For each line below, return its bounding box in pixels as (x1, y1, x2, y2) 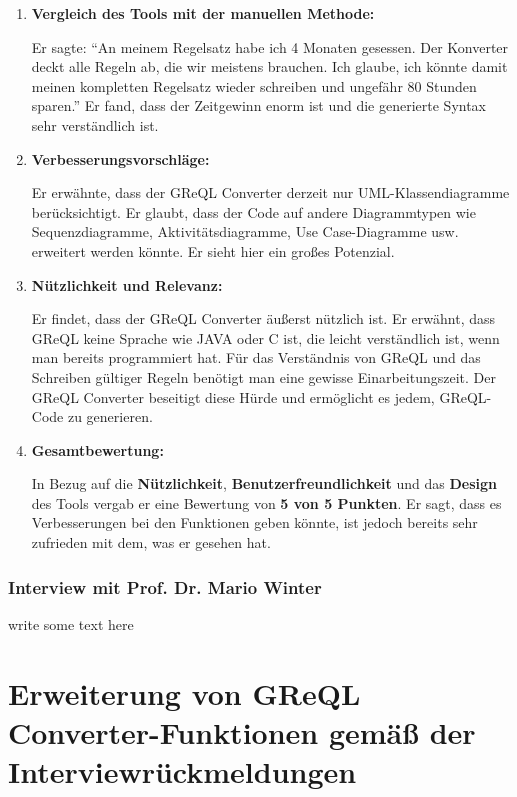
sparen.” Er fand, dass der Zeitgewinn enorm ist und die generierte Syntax (31, 95, 486, 116)
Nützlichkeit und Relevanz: (31, 274, 223, 295)
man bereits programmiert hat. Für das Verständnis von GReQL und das (31, 347, 481, 368)
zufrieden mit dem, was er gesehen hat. (31, 532, 271, 553)
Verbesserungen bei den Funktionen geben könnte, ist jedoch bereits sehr (31, 512, 478, 533)
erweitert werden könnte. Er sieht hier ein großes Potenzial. (31, 240, 395, 261)
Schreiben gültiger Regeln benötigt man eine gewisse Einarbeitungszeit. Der (31, 366, 496, 387)
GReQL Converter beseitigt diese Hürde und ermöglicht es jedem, (31, 386, 435, 407)
